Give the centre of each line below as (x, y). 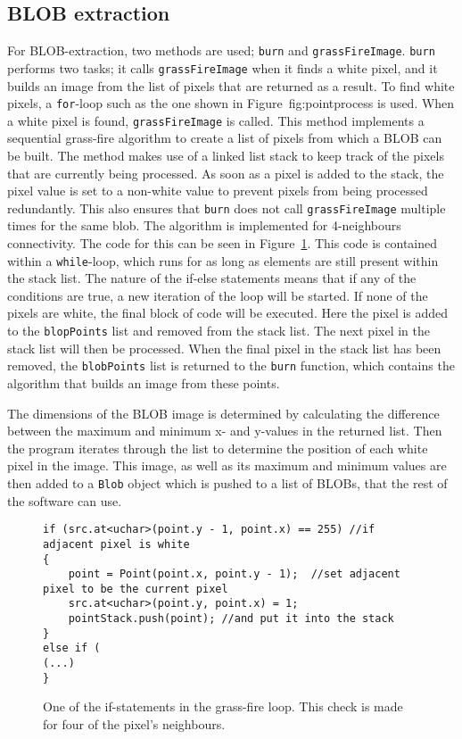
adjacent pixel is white (116, 544)
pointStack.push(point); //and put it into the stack (231, 619)
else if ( (72, 648)
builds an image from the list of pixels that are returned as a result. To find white (231, 85)
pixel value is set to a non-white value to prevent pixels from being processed (218, 191)
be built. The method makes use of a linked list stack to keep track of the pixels (226, 156)
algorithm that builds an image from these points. (144, 382)
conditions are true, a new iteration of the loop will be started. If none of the (218, 295)
